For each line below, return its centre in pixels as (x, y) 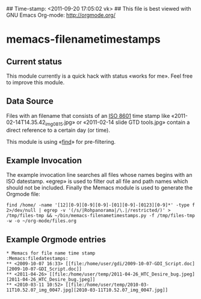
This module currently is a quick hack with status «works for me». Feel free (100, 76)
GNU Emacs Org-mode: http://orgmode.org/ (61, 15)
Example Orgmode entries (56, 239)
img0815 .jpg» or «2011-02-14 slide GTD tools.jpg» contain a (117, 123)
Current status (34, 62)
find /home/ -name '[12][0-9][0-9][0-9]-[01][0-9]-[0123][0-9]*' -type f (101, 205)
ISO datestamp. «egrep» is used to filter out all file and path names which (97, 181)
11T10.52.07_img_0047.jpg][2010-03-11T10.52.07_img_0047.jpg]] (87, 290)
